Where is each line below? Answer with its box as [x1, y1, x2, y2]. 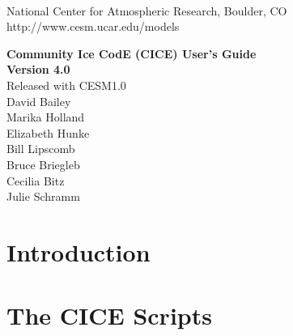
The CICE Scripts [6, 299, 212, 332]
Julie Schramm [6, 188, 80, 205]
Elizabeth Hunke [6, 124, 90, 141]
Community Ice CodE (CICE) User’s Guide [6, 45, 257, 62]
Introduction [6, 235, 151, 268]
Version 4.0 [6, 61, 70, 78]
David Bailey [6, 92, 71, 109]
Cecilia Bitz [6, 172, 65, 189]
